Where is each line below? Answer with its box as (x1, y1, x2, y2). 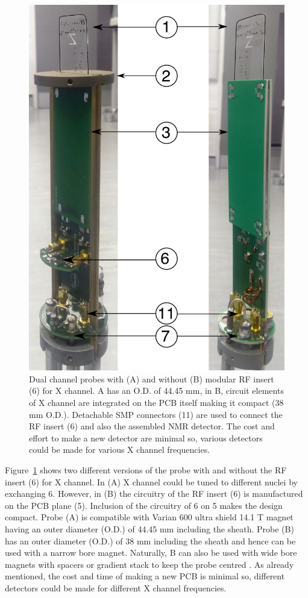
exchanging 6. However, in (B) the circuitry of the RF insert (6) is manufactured (5, 487, 303, 500)
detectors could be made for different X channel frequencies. (5, 581, 227, 594)
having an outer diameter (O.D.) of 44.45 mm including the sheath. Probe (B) (5, 522, 294, 535)
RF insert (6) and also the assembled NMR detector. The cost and (29, 420, 275, 432)
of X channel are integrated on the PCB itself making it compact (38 (29, 396, 284, 409)
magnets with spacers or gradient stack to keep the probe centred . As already (5, 558, 294, 570)
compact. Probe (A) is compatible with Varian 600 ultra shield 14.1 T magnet (5, 511, 294, 523)
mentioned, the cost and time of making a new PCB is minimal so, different (5, 570, 285, 582)
